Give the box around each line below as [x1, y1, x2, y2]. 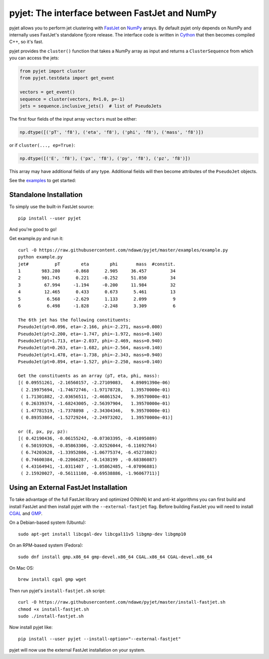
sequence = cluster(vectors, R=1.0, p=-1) [19, 96, 125, 102]
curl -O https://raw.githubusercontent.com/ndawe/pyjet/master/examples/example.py [18, 247, 229, 253]
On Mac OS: [9, 565, 34, 571]
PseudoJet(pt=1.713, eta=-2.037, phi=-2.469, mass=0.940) [18, 338, 163, 344]
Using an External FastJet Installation [9, 483, 128, 492]
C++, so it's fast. [9, 39, 43, 45]
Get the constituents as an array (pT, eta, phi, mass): [18, 373, 160, 379]
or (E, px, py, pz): [18, 429, 68, 434]
